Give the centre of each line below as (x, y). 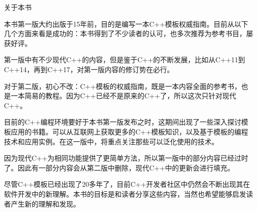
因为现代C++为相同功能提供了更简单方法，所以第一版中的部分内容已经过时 (126, 158)
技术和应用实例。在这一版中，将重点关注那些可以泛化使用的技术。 (111, 141)
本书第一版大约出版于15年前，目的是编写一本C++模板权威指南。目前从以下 (126, 23)
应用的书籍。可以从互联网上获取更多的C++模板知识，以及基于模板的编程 (129, 131)
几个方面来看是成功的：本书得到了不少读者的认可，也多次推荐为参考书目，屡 (128, 33)
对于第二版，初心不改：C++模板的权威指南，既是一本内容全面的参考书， (123, 86)
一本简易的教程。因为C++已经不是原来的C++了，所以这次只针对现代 (123, 96)
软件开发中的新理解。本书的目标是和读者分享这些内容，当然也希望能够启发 (125, 193)
